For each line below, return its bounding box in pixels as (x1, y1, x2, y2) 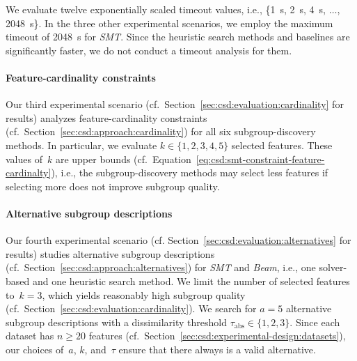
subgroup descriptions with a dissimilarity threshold (6, 314, 227, 329)
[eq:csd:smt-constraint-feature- (196, 151, 325, 166)
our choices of (6, 341, 64, 356)
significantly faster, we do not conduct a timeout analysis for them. (6, 43, 292, 57)
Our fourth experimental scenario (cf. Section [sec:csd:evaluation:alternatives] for (6, 233, 351, 247)
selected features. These (231, 137, 333, 152)
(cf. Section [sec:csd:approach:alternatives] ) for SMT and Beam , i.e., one (6, 260, 316, 275)
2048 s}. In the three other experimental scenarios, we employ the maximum (6, 15, 333, 30)
